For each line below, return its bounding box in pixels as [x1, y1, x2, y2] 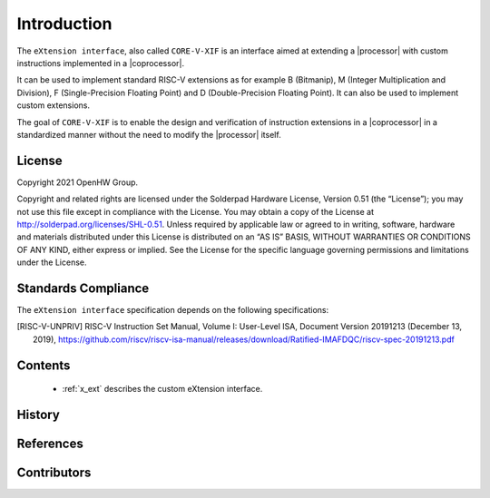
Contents [16, 357, 71, 373]
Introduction [16, 14, 113, 34]
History [16, 407, 61, 423]
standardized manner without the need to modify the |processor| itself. [16, 129, 281, 140]
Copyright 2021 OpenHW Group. [16, 177, 139, 188]
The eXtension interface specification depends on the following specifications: [16, 305, 329, 316]
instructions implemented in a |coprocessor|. [16, 57, 185, 68]
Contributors [16, 465, 92, 481]
